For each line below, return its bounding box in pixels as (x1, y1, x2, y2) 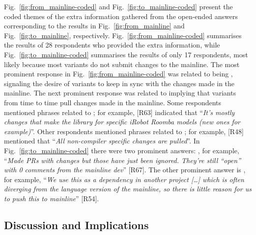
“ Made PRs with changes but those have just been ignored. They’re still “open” (4, 155, 241, 165)
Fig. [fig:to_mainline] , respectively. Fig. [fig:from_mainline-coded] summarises (4, 30, 242, 40)
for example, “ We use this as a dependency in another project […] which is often (4, 174, 244, 184)
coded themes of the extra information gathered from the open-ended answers (4, 11, 238, 21)
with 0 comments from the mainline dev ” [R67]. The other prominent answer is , (4, 164, 246, 175)
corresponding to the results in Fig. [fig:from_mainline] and (4, 21, 185, 31)
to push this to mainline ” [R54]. (4, 193, 99, 203)
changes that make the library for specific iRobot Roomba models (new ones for (4, 117, 240, 127)
